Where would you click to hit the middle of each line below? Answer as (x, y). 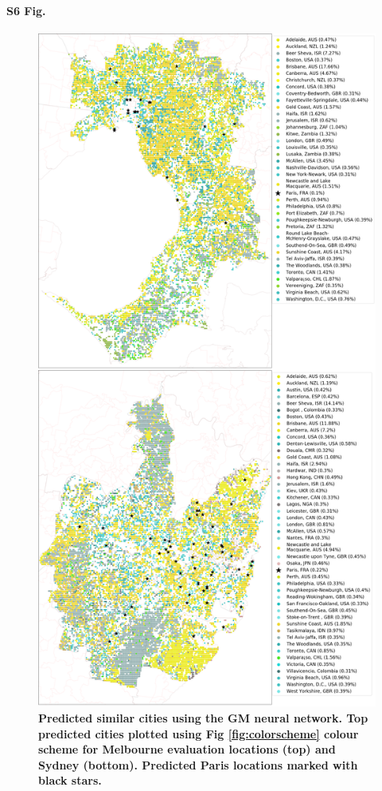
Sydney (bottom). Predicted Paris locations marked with (198, 764)
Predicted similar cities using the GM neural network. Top (203, 718)
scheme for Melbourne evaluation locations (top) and (187, 749)
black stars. (70, 780)
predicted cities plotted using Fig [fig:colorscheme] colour (199, 733)
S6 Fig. (26, 10)
